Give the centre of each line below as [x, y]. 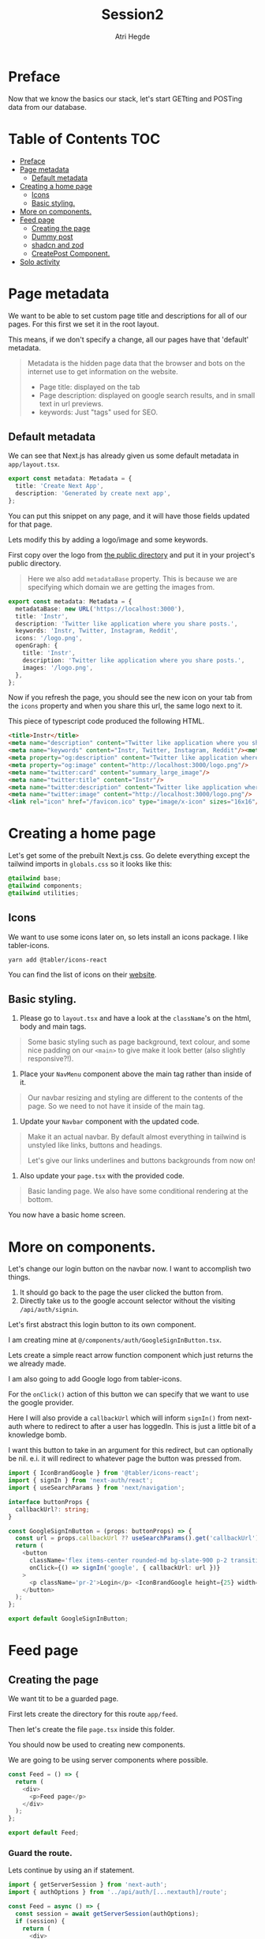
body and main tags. [53, 1026]
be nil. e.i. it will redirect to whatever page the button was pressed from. [125, 1459]
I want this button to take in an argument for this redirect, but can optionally [131, 1450]
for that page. [30, 524]
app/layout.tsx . [34, 464]
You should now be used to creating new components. [97, 1744]
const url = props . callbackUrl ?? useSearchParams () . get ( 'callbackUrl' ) [137, 1538]
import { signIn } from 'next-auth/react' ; [81, 1480]
